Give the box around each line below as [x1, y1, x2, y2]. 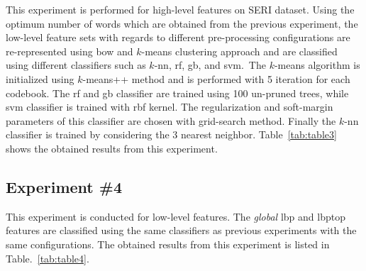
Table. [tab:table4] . [6, 250, 89, 265]
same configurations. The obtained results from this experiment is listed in [6, 236, 330, 251]
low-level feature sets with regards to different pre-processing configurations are [6, 30, 350, 45]
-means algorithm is [274, 57, 360, 72]
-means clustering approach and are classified [141, 43, 338, 58]
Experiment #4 [6, 175, 122, 197]
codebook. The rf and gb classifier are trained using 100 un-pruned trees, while [6, 85, 349, 100]
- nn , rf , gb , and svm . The [154, 57, 266, 72]
